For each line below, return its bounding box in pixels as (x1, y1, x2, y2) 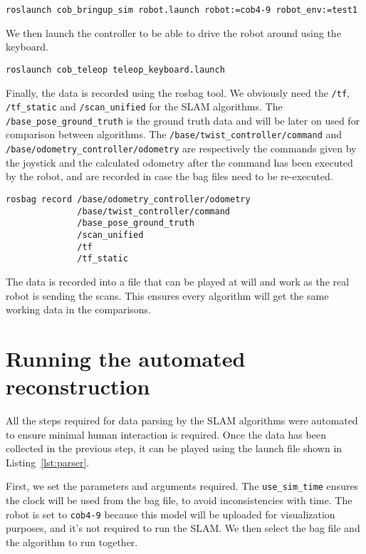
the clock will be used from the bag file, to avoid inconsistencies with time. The (6, 493, 352, 508)
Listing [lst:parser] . (6, 454, 90, 469)
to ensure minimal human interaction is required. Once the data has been (6, 427, 326, 441)
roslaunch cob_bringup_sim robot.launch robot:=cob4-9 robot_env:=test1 (6, 5, 357, 15)
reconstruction (6, 372, 150, 401)
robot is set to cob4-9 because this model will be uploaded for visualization (6, 506, 335, 521)
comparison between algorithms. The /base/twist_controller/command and (6, 127, 343, 142)
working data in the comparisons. (6, 302, 152, 317)
